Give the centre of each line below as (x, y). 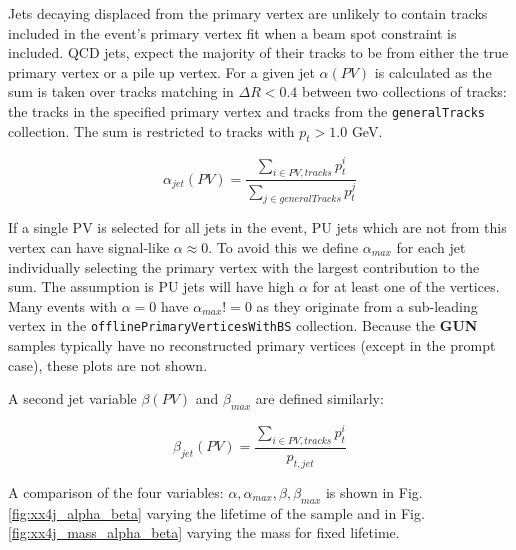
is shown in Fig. (374, 491)
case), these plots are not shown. (108, 364)
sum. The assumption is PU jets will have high (151, 286)
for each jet (431, 247)
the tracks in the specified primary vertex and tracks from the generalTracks (246, 110)
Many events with (62, 305)
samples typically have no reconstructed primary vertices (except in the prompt (252, 345)
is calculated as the (433, 71)
